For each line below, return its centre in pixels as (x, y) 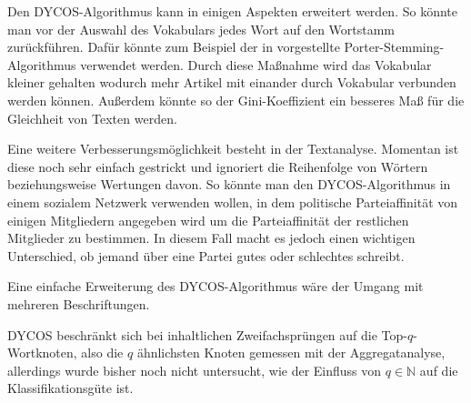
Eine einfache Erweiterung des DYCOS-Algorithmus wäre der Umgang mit (215, 286)
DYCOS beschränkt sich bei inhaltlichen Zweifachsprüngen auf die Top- (207, 334)
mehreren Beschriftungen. (79, 303)
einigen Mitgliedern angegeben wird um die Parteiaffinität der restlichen (208, 220)
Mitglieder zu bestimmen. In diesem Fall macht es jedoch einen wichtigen (211, 238)
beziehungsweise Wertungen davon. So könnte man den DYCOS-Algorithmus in (229, 184)
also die (102, 353)
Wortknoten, (42, 353)
